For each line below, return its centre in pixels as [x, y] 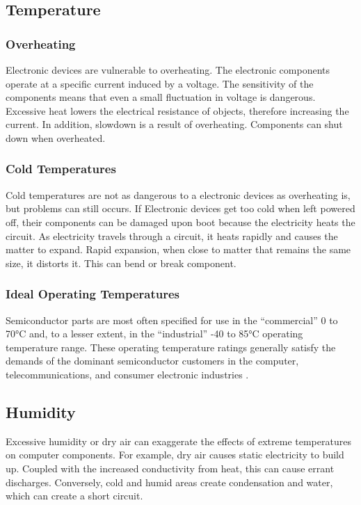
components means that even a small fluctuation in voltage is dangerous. [161, 97]
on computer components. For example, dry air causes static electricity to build [175, 455]
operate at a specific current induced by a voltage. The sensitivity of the [160, 83]
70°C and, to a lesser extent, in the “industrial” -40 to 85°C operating [154, 334]
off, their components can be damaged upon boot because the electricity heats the [180, 222]
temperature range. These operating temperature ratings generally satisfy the [171, 347]
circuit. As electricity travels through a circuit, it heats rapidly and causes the [172, 235]
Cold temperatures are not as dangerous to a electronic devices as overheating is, [178, 194]
